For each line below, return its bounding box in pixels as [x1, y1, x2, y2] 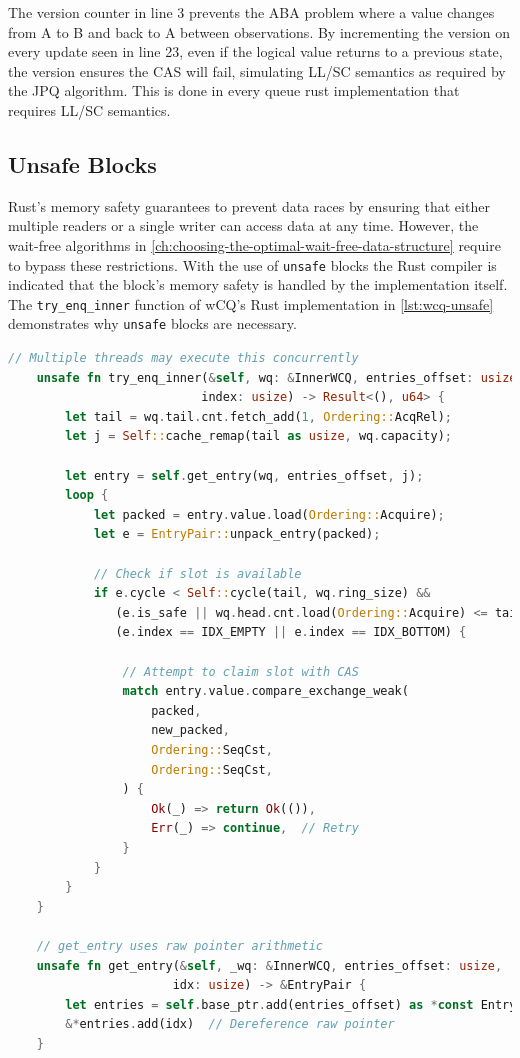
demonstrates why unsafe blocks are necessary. [8, 313, 297, 334]
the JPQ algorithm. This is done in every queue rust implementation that [8, 80, 460, 101]
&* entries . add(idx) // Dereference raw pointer [65, 1017, 395, 1032]
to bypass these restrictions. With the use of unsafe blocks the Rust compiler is [8, 254, 497, 275]
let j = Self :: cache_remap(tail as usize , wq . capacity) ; [65, 429, 452, 444]
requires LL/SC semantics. [8, 99, 171, 120]
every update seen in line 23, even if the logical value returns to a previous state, [8, 41, 503, 62]
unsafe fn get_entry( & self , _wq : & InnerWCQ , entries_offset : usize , [36, 958, 503, 973]
